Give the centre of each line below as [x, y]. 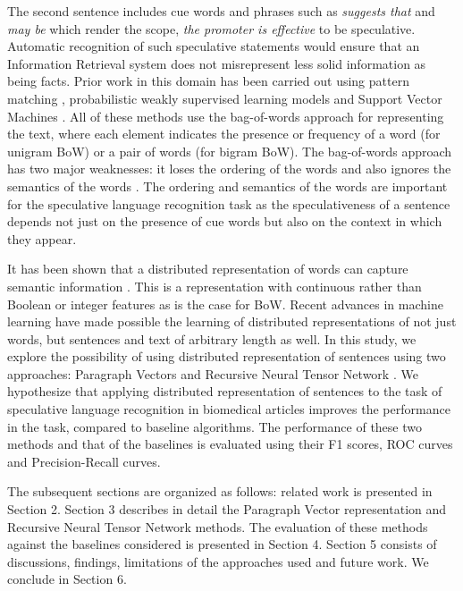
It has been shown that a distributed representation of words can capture [208, 269]
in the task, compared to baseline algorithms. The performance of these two [215, 426]
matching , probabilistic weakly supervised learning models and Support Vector [225, 98]
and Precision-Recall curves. [84, 461]
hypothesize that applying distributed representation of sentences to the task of [225, 391]
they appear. [42, 238]
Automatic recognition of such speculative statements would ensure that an [214, 46]
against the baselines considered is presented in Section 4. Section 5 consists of [222, 544]
